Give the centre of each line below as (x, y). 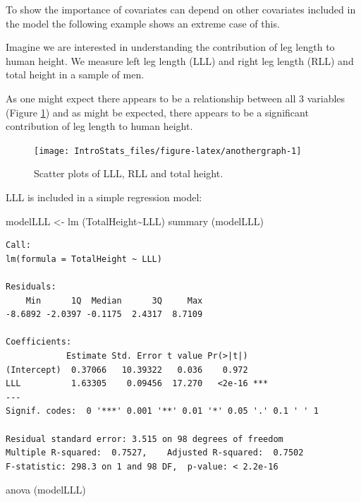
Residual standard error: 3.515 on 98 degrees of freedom (145, 439)
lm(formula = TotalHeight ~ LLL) (84, 259)
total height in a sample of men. (75, 74)
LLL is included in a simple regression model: (104, 197)
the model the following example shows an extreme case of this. (143, 23)
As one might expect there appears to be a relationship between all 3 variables (176, 98)
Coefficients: (39, 342)
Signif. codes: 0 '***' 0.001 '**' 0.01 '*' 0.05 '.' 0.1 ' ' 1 (162, 411)
